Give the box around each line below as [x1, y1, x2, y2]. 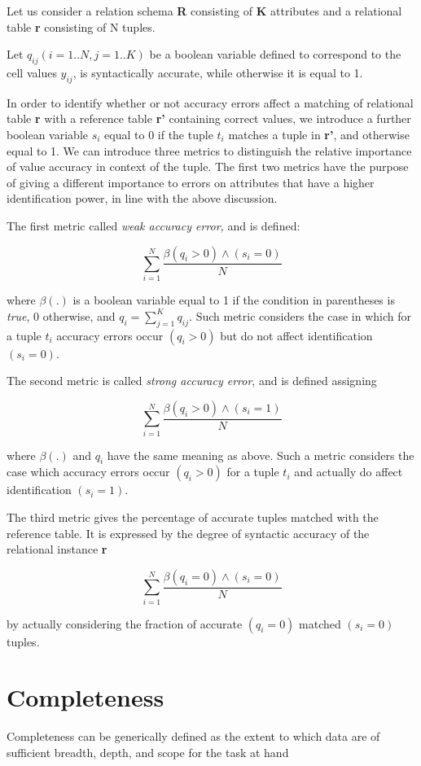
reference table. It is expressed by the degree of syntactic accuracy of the [7, 524, 370, 541]
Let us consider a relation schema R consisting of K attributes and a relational [7, 2, 402, 19]
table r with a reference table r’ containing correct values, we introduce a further [7, 110, 411, 127]
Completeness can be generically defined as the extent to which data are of [7, 728, 380, 745]
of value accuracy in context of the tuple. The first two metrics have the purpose [7, 158, 409, 175]
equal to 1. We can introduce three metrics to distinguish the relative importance [7, 142, 412, 159]
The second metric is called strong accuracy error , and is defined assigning [7, 372, 377, 389]
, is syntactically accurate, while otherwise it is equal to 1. [72, 63, 363, 81]
